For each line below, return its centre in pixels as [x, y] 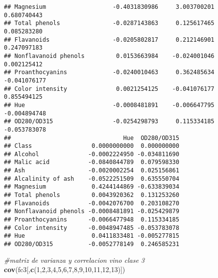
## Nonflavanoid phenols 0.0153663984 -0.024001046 [109, 56]
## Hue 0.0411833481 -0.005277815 [92, 236]
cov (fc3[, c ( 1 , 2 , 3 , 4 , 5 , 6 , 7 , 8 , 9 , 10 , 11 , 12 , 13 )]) [65, 269]
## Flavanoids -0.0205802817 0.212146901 [109, 40]
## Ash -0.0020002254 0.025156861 [92, 171]
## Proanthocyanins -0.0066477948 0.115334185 [92, 220]
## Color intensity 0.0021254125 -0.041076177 [109, 89]
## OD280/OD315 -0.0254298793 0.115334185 [109, 122]
